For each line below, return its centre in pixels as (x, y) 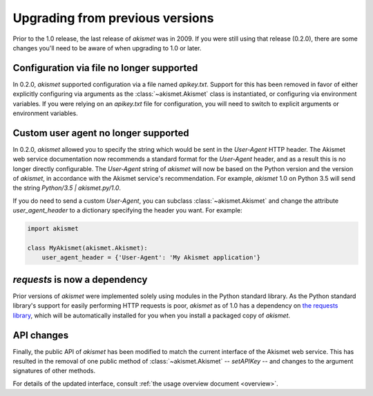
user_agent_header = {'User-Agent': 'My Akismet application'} (151, 258)
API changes (41, 335)
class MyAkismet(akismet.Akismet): (87, 248)
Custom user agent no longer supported (101, 133)
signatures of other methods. (54, 371)
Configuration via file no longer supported (105, 68)
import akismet (53, 229)
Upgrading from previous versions (113, 18)
